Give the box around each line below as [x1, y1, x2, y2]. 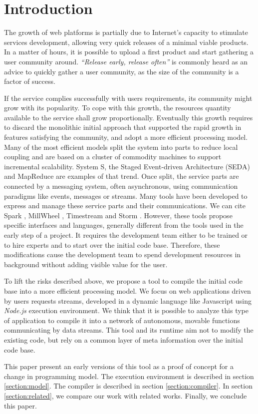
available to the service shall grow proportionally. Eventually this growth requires [4, 112, 253, 122]
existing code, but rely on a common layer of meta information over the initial [4, 334, 243, 345]
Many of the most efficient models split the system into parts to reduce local [4, 141, 238, 152]
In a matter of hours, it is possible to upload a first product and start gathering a [4, 46, 254, 57]
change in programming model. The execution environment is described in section [4, 371, 254, 381]
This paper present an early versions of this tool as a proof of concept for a [4, 361, 234, 372]
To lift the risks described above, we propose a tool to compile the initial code [4, 276, 243, 286]
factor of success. [4, 76, 55, 86]
